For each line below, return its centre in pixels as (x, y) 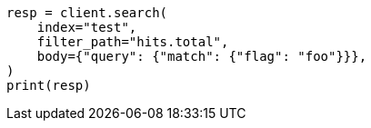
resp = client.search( (87, 13)
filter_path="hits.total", (133, 42)
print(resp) (49, 85)
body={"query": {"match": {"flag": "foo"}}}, (202, 56)
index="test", (87, 27)
